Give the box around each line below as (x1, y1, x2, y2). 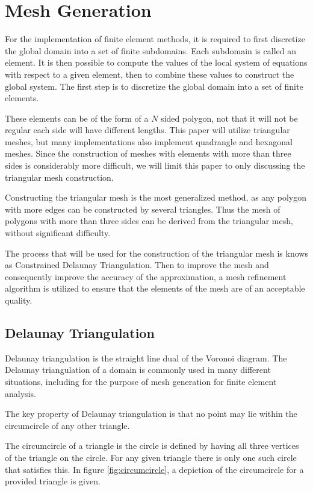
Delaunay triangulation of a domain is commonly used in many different (5, 363, 271, 376)
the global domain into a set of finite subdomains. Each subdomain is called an (5, 44, 296, 57)
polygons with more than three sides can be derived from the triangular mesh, (5, 214, 293, 227)
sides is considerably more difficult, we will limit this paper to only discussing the (5, 159, 305, 172)
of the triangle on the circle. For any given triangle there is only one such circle (5, 451, 297, 463)
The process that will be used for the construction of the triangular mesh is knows (5, 246, 308, 259)
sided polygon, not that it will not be (161, 111, 298, 124)
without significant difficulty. (5, 227, 111, 239)
